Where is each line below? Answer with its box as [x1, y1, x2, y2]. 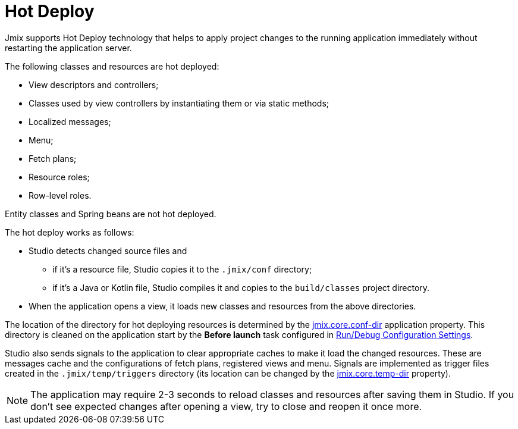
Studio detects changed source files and [29, 245, 187, 256]
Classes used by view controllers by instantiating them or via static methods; [29, 98, 329, 108]
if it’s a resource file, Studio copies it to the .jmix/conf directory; [52, 264, 312, 274]
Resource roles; [29, 171, 90, 182]
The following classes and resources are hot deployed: [5, 61, 219, 71]
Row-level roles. [29, 190, 92, 201]
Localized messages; [29, 116, 111, 127]
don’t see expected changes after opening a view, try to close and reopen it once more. [30, 400, 422, 412]
